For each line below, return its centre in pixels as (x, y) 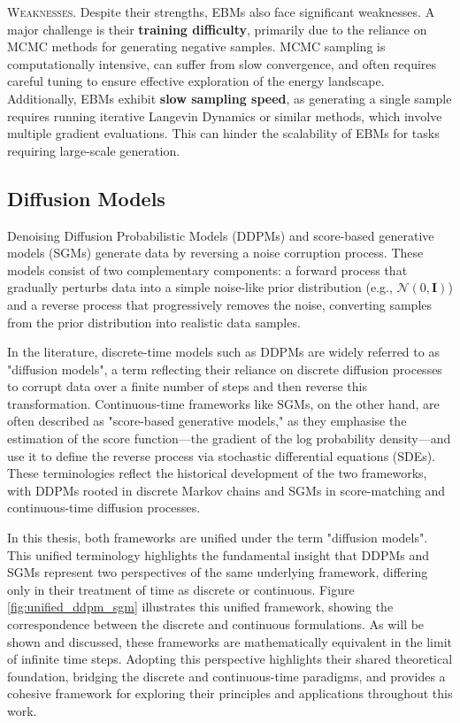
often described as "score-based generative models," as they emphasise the (207, 421)
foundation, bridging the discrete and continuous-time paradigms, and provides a (226, 676)
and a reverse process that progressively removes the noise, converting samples (220, 304)
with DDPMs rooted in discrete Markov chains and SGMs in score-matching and (226, 490)
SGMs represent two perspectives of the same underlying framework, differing (218, 572)
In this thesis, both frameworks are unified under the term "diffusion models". (218, 538)
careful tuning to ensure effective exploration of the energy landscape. (196, 81)
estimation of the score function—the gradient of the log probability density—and (229, 438)
